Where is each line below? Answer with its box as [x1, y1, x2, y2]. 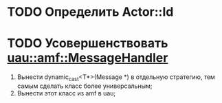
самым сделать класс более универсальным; [16, 82, 153, 90]
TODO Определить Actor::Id [7, 4, 174, 20]
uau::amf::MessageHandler [7, 50, 168, 66]
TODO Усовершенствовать [7, 36, 168, 51]
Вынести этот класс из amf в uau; [16, 89, 116, 97]
